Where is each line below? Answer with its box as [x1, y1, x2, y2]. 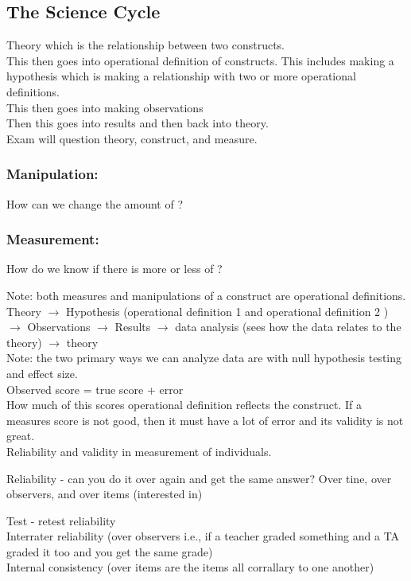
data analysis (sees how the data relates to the [175, 318, 401, 335]
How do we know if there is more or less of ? [6, 260, 223, 277]
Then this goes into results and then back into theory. [6, 115, 269, 131]
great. [6, 427, 35, 444]
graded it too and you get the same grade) [6, 543, 213, 560]
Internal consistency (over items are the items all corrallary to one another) [6, 559, 374, 575]
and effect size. [6, 365, 78, 381]
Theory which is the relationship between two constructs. [6, 37, 285, 53]
